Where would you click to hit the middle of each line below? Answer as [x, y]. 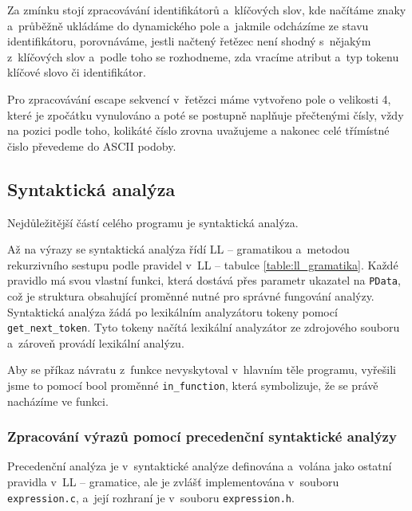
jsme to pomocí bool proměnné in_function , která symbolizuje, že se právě [193, 385]
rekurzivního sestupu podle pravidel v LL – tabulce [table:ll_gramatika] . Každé [203, 264]
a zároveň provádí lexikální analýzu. [96, 342]
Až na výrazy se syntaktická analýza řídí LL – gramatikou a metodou [178, 249]
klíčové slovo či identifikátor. [77, 72]
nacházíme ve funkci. [58, 401]
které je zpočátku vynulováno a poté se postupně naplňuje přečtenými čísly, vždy [206, 114]
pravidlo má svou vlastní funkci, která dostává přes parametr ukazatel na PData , [204, 280]
